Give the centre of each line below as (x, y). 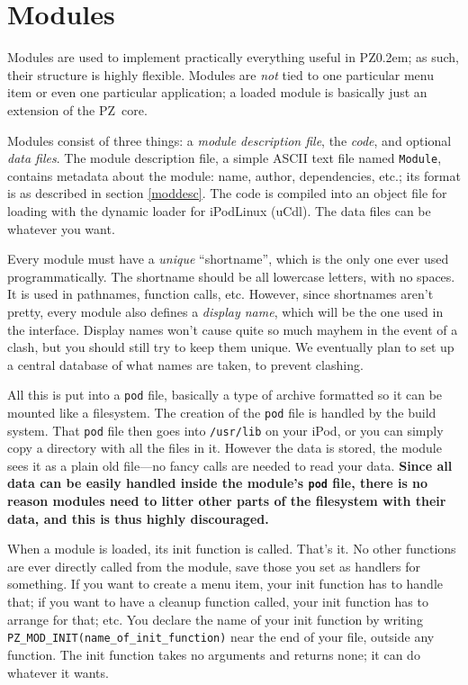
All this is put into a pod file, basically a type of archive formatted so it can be (225, 395)
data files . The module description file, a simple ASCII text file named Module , (225, 158)
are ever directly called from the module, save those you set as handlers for (214, 566)
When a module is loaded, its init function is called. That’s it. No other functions (232, 549)
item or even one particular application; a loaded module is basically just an (217, 92)
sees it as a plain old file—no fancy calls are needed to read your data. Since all (230, 465)
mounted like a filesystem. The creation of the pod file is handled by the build (222, 412)
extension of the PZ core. (77, 109)
